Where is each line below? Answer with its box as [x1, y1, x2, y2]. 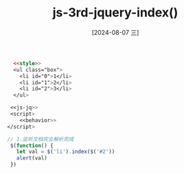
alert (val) [16, 155, 48, 162]
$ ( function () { [10, 142, 54, 149]
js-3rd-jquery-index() [52, 5, 179, 21]
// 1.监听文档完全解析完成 [7, 136, 74, 142]
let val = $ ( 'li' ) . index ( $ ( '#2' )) [16, 149, 115, 156]
